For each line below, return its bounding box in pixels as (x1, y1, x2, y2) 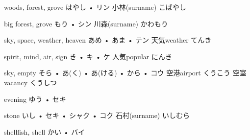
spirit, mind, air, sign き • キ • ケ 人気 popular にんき (4, 51, 172, 61)
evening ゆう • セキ (4, 93, 66, 104)
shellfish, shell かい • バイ (4, 126, 85, 137)
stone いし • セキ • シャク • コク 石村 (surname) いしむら (4, 110, 190, 120)
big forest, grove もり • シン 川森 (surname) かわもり (4, 18, 168, 28)
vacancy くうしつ (4, 77, 57, 87)
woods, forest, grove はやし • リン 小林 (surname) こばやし (4, 2, 186, 12)
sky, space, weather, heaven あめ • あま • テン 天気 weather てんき (4, 35, 212, 45)
